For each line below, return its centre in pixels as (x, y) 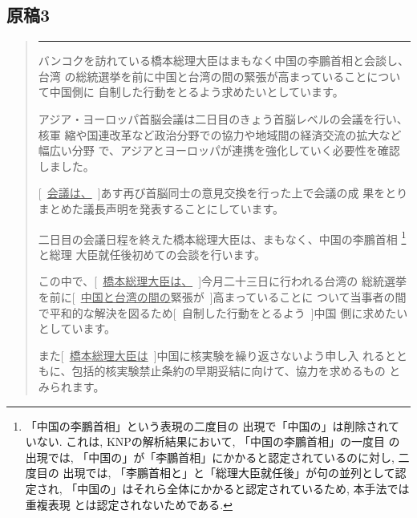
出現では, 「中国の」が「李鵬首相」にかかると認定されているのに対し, (210, 457)
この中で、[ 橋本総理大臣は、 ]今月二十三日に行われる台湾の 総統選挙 (222, 281)
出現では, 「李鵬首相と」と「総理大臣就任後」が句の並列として (229, 473)
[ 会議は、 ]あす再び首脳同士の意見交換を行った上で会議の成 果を (212, 193)
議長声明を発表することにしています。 (183, 208)
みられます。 (71, 386)
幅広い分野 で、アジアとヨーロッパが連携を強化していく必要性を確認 (219, 150)
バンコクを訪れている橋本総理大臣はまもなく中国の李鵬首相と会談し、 (224, 61)
